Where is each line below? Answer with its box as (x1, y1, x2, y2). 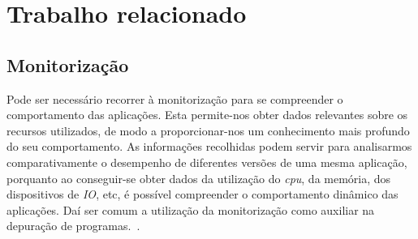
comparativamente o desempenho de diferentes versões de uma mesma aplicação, (6, 153, 407, 170)
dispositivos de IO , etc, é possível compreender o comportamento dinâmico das (6, 186, 399, 203)
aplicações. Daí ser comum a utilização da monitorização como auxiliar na (6, 201, 375, 218)
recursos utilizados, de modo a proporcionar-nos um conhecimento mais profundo (6, 122, 410, 139)
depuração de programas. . (6, 217, 140, 234)
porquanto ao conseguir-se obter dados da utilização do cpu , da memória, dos (6, 169, 391, 186)
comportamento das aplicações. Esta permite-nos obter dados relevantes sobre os (6, 106, 408, 123)
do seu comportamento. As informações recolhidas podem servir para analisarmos (6, 138, 412, 155)
